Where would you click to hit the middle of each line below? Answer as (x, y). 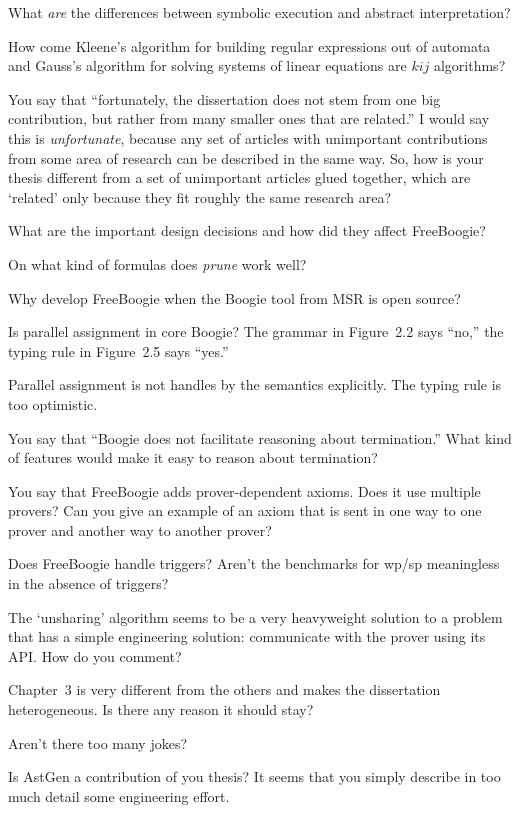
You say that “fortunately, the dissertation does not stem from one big (224, 98)
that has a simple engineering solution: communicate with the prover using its (247, 636)
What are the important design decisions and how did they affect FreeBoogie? (247, 230)
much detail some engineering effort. (119, 795)
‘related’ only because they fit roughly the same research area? (200, 196)
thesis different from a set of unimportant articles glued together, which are (239, 177)
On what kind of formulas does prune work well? (157, 263)
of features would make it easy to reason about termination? (193, 457)
